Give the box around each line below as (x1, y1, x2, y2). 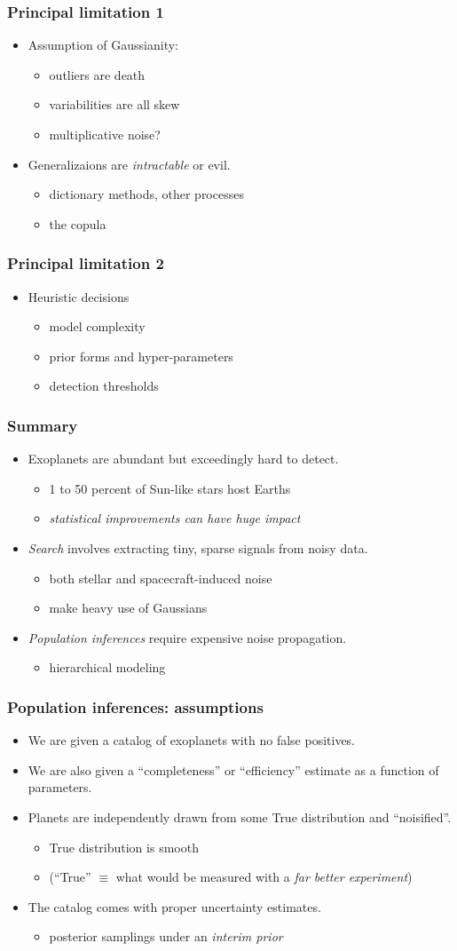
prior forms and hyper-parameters (49, 346, 233, 365)
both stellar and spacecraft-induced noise (49, 568, 272, 587)
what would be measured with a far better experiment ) (115, 868, 413, 886)
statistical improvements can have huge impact (49, 509, 301, 527)
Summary (7, 414, 78, 436)
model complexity (49, 317, 146, 336)
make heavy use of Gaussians (49, 598, 208, 617)
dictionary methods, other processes (49, 185, 244, 203)
